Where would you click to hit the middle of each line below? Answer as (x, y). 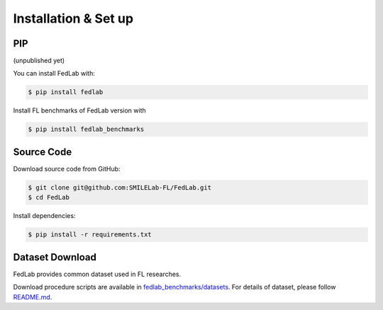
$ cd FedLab (49, 197)
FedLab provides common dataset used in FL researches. (97, 274)
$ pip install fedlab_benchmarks (86, 130)
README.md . (33, 297)
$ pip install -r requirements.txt (90, 235)
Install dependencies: (44, 216)
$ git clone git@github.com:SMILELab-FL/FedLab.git (120, 187)
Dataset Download (55, 257)
